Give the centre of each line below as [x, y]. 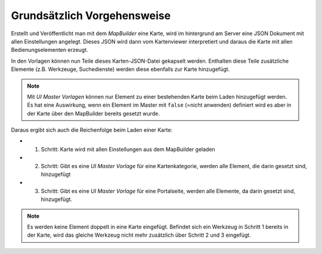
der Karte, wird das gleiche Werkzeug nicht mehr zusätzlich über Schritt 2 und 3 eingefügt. [139, 235]
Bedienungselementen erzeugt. [50, 50]
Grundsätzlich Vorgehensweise [91, 16]
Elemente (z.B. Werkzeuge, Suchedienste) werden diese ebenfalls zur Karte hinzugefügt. [120, 69]
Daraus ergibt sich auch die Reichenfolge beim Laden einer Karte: [92, 130]
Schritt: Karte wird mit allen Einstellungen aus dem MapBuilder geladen [128, 149]
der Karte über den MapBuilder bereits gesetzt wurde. [94, 113]
